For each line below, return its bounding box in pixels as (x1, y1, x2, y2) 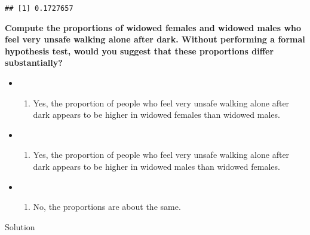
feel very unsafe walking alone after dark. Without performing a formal (5, 33, 305, 45)
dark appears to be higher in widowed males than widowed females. (33, 160, 280, 172)
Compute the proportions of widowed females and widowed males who (5, 21, 302, 33)
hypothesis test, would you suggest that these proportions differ (5, 44, 274, 57)
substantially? (5, 56, 63, 69)
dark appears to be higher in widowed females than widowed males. (33, 108, 280, 121)
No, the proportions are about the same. (33, 200, 181, 213)
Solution (5, 220, 35, 233)
